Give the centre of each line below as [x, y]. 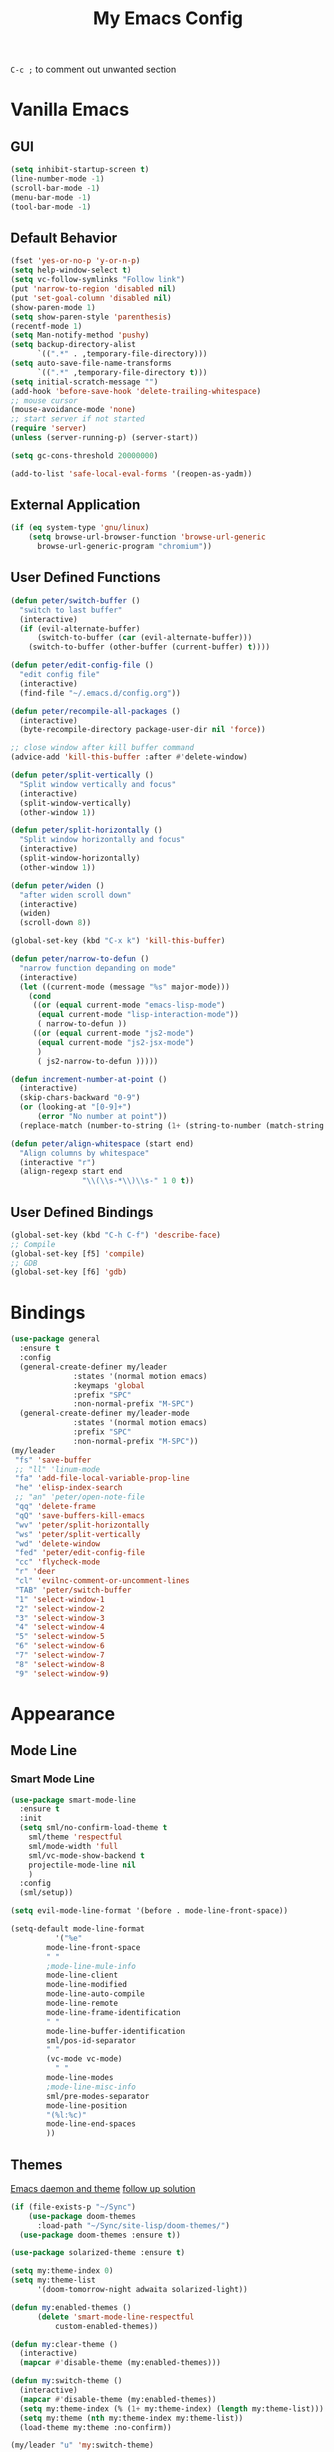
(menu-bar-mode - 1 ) [51, 197]
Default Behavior [64, 237]
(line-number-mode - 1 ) [57, 179]
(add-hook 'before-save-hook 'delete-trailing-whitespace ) [136, 391]
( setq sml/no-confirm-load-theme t [93, 1828]
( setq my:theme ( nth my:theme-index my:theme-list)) [131, 2418]
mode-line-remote [82, 2003]
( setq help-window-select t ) [71, 270]
